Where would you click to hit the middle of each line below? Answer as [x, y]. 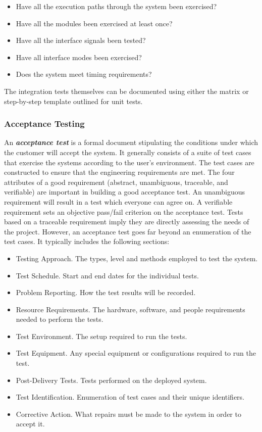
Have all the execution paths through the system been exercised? [116, 6]
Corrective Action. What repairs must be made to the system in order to [128, 414]
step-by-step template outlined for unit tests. [73, 101]
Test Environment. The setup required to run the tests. [101, 336]
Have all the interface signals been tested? [81, 40]
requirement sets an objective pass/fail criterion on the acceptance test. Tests [124, 211]
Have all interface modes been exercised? [79, 57]
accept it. [30, 424]
